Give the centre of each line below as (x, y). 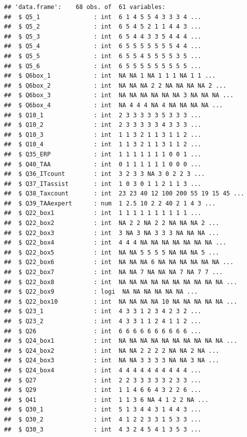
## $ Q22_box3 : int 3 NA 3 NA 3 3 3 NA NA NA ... (112, 233)
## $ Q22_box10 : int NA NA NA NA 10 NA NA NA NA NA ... (121, 301)
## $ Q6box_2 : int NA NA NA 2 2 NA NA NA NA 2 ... (115, 85)
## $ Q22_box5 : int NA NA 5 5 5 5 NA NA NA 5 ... (112, 252)
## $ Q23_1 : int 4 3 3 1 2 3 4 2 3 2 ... (103, 311)
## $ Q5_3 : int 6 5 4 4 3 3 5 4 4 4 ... (103, 36)
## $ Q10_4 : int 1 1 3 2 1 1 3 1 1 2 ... (103, 145)
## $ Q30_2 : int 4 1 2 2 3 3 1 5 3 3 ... (103, 419)
